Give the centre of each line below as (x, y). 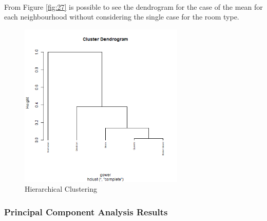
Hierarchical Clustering (61, 189)
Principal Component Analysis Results (86, 211)
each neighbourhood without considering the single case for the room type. (122, 17)
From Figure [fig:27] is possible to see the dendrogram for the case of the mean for (133, 6)
